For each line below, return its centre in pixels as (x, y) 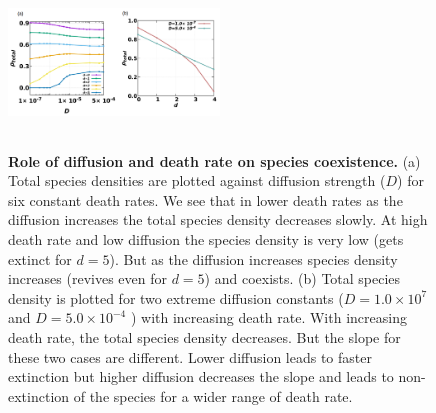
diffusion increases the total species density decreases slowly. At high (218, 219)
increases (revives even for (87, 278)
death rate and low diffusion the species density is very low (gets (206, 239)
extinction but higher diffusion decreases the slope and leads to (201, 376)
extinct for (40, 258)
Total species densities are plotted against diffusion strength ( (197, 180)
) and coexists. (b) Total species (302, 278)
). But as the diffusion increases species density (253, 258)
